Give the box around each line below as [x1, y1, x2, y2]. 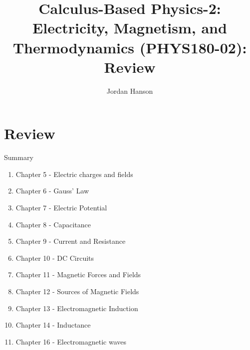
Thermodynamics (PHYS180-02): [12, 37, 247, 57]
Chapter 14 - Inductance [15, 320, 91, 330]
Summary [4, 152, 33, 163]
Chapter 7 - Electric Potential [15, 202, 107, 212]
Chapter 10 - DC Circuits [15, 252, 94, 263]
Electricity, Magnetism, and [32, 17, 227, 38]
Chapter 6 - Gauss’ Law [15, 185, 89, 196]
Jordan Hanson [106, 85, 153, 96]
